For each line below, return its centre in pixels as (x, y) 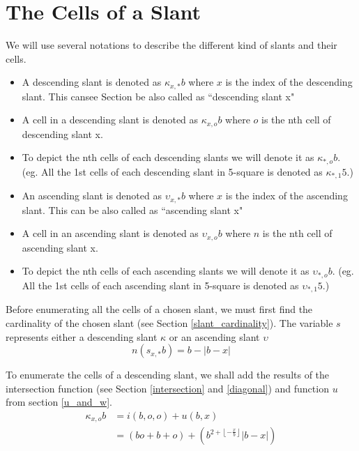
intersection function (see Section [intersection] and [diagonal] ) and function (167, 388)
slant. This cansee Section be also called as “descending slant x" (158, 96)
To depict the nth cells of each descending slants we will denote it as (168, 157)
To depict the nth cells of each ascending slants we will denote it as (166, 271)
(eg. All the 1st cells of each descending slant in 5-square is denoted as (172, 171)
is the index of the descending (289, 82)
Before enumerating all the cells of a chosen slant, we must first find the (159, 309)
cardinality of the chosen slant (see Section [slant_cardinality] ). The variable (169, 322)
